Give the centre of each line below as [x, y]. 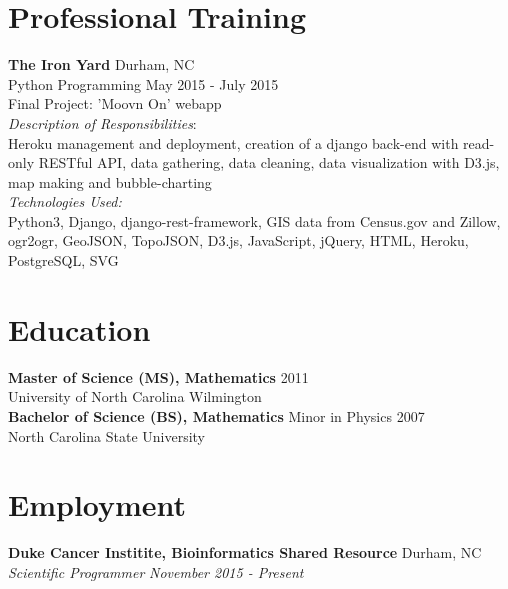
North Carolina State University [106, 435]
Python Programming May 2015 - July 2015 [143, 83]
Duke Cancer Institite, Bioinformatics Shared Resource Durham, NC [245, 552]
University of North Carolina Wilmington [135, 396]
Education [79, 328]
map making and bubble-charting [110, 181]
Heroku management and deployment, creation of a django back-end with [233, 142]
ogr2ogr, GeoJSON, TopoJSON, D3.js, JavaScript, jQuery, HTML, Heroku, [238, 240]
